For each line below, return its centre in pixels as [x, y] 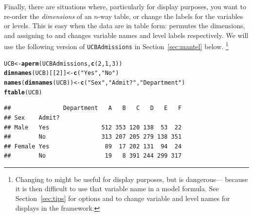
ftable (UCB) [23, 92]
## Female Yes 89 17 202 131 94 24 [93, 146]
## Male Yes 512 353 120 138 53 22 [93, 127]
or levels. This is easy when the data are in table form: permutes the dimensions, [125, 26]
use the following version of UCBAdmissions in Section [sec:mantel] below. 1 [116, 46]
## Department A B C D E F [93, 108]
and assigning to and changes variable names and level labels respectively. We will [126, 35]
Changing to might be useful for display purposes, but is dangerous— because [132, 179]
